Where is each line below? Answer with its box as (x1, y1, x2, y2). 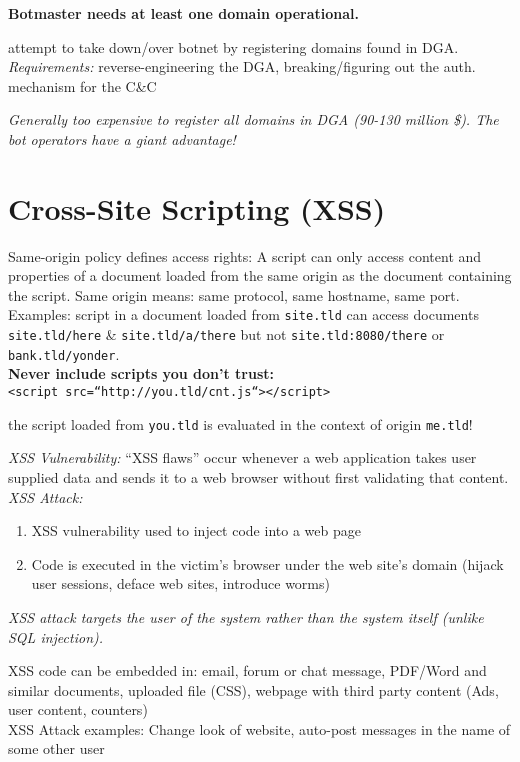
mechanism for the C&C (8, 75, 157, 96)
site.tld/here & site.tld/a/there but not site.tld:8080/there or (8, 324, 445, 345)
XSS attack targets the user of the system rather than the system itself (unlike (8, 606, 484, 627)
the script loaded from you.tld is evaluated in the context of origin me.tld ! (8, 413, 473, 434)
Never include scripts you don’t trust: (8, 363, 274, 384)
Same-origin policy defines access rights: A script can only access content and (8, 245, 482, 266)
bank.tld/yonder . (8, 343, 120, 364)
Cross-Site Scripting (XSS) (8, 187, 386, 228)
